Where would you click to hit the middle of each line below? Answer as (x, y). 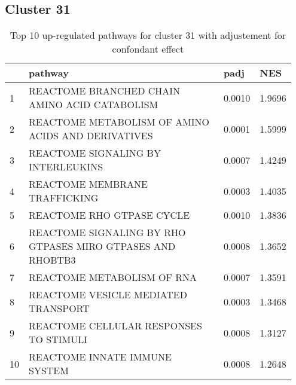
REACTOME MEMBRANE (88, 184)
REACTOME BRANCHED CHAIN (105, 91)
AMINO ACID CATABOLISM (94, 105)
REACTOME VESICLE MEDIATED (108, 295)
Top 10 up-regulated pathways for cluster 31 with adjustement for (148, 35)
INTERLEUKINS (66, 167)
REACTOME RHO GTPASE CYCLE (109, 215)
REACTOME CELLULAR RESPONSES (115, 326)
